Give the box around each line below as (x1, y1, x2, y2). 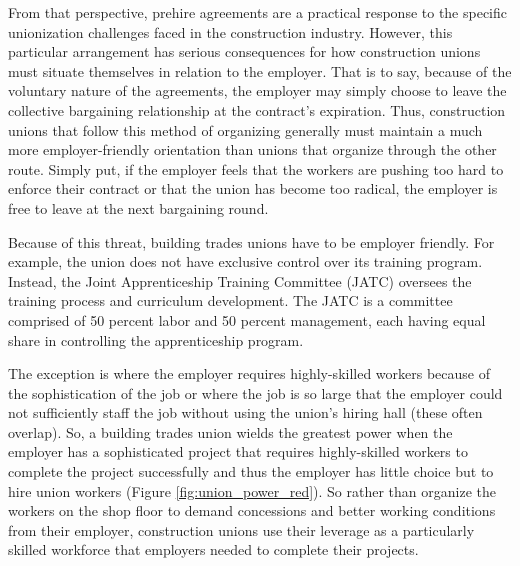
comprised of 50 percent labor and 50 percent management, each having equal (8, 309, 486, 330)
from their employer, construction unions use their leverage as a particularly (8, 519, 475, 540)
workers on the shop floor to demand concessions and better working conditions (8, 500, 496, 521)
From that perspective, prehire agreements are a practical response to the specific (8, 2, 508, 22)
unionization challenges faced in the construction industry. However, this (8, 21, 453, 42)
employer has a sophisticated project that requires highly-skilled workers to (8, 441, 468, 462)
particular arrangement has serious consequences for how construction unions (8, 41, 481, 62)
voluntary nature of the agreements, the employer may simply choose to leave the (8, 80, 507, 101)
